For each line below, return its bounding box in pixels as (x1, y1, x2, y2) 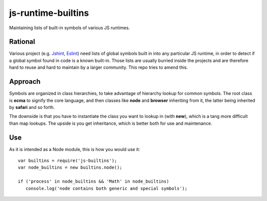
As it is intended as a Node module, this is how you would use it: (9, 146, 140, 152)
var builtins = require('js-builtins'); (18, 158, 117, 163)
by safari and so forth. (9, 104, 55, 110)
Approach (9, 77, 41, 86)
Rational (9, 38, 36, 46)
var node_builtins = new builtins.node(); (18, 165, 123, 170)
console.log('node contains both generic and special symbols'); (25, 186, 187, 191)
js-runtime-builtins (9, 7, 89, 18)
